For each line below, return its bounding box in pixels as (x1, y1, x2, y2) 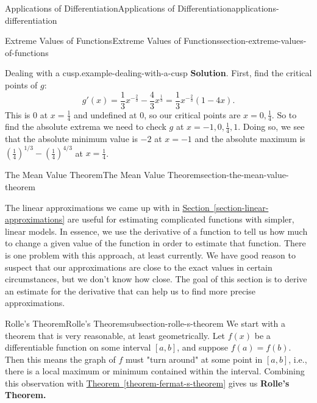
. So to (271, 108, 297, 121)
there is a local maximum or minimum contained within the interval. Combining (5, 365, 305, 377)
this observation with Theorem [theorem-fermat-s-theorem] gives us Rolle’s (5, 376, 290, 389)
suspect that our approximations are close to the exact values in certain (5, 260, 272, 273)
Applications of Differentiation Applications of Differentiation (5, 2, 232, 14)
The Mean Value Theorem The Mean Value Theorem (5, 168, 201, 181)
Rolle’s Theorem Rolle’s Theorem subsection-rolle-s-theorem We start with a (5, 316, 285, 329)
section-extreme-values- (219, 34, 307, 47)
